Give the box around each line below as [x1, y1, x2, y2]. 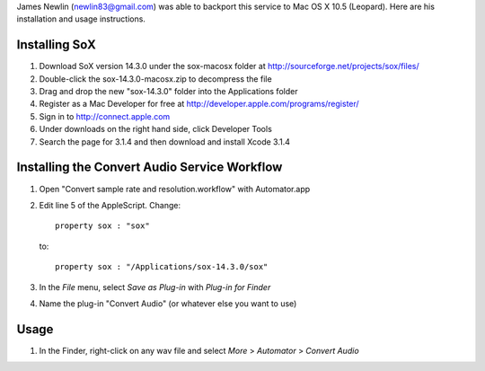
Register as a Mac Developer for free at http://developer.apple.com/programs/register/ [39, 99, 359, 110]
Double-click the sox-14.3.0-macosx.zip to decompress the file [39, 73, 273, 84]
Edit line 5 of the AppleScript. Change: [39, 199, 181, 210]
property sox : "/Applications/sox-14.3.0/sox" [55, 261, 269, 272]
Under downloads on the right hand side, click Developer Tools [39, 124, 273, 135]
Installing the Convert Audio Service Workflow [16, 160, 283, 175]
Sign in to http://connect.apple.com [39, 110, 171, 121]
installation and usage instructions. [16, 13, 145, 24]
